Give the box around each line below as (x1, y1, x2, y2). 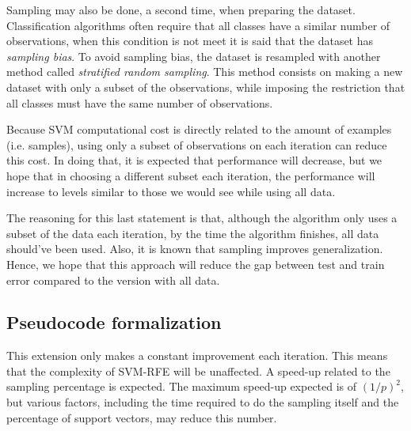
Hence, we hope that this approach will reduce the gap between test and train (6, 255, 385, 272)
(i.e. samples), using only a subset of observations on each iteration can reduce (6, 136, 387, 153)
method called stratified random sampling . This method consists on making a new (6, 63, 403, 80)
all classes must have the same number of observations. (6, 94, 273, 111)
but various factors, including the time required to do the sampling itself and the (6, 394, 399, 410)
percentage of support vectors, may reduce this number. (6, 409, 277, 425)
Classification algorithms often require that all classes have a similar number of (6, 17, 390, 33)
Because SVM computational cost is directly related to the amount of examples (6, 121, 392, 138)
